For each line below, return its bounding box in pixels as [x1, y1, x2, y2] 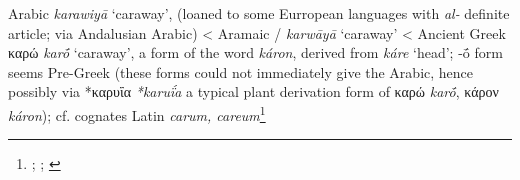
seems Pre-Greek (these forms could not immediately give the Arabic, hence [8, 61, 474, 82]
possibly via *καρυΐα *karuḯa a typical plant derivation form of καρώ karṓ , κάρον [8, 81, 499, 102]
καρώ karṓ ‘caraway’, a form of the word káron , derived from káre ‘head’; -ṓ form [8, 42, 503, 63]
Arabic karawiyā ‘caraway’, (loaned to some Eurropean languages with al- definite [8, 3, 510, 23]
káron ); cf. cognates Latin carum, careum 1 [8, 101, 266, 125]
